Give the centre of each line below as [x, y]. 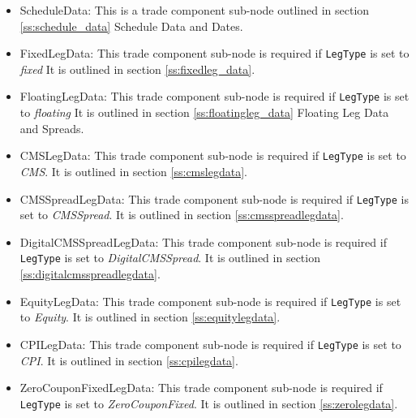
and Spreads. [52, 128]
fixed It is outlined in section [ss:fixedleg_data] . [137, 69]
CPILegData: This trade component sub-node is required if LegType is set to [210, 344]
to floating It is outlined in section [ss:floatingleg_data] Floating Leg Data [204, 112]
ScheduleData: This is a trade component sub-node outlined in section [195, 10]
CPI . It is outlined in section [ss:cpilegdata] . [129, 360]
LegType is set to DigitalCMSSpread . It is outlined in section [170, 258]
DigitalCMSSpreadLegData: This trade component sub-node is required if [203, 241]
